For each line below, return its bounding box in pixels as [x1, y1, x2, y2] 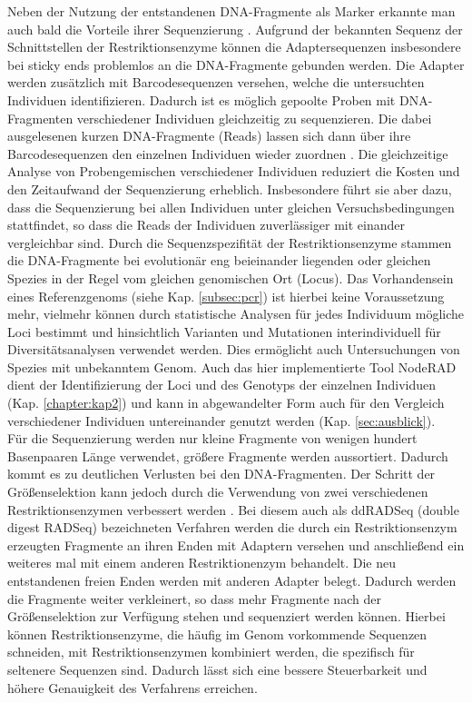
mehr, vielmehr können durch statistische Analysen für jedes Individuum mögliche [7, 304, 465, 323]
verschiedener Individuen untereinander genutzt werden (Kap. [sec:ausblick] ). [7, 411, 436, 430]
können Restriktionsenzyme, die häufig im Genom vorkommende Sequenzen [7, 624, 428, 643]
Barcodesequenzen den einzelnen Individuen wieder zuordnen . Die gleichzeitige [7, 144, 448, 163]
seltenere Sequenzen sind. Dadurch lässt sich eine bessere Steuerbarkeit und [7, 659, 428, 678]
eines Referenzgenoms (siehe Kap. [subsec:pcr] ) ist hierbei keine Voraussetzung [7, 286, 445, 305]
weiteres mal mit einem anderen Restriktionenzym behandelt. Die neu [7, 553, 397, 572]
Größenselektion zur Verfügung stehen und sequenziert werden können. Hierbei [7, 607, 446, 626]
